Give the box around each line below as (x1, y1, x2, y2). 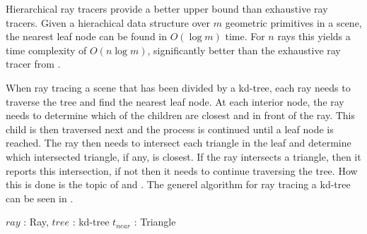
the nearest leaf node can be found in (6, 29, 168, 44)
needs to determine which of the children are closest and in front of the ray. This (6, 108, 355, 123)
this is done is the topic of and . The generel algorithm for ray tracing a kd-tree (6, 177, 351, 192)
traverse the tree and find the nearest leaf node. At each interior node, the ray (6, 94, 344, 109)
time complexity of (6, 42, 87, 57)
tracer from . (6, 56, 61, 71)
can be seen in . (6, 190, 74, 205)
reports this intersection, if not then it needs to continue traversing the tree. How (6, 163, 358, 178)
